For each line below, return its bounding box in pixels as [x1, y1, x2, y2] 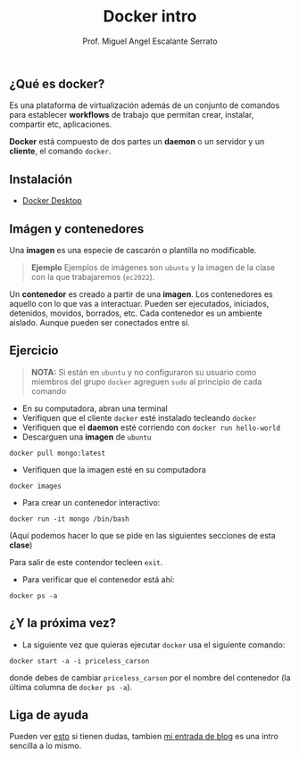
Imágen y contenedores [9, 221, 145, 236]
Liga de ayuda [9, 707, 89, 722]
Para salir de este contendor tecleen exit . [9, 556, 163, 567]
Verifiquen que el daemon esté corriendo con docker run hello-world [21, 422, 281, 433]
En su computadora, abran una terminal [21, 403, 168, 414]
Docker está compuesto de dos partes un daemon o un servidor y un [9, 136, 265, 147]
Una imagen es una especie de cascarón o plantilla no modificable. [9, 244, 257, 255]
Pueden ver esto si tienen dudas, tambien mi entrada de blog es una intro [9, 731, 279, 742]
